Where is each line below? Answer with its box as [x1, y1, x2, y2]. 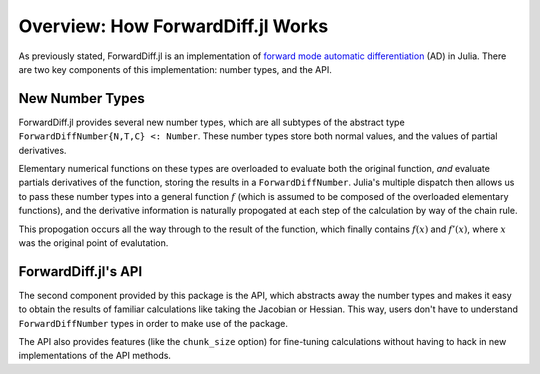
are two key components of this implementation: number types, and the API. [18, 63, 332, 75]
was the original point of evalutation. [18, 236, 169, 249]
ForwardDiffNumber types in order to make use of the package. [18, 317, 289, 329]
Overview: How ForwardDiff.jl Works [18, 15, 329, 37]
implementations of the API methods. [18, 350, 172, 362]
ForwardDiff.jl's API [18, 263, 143, 280]
